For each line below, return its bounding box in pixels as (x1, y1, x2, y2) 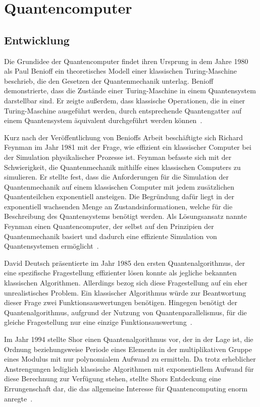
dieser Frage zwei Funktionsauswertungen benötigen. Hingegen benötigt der (4, 297, 238, 308)
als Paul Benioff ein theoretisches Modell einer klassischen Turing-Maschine (4, 66, 237, 76)
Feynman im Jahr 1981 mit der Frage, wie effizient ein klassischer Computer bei (4, 142, 251, 152)
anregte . (4, 393, 33, 403)
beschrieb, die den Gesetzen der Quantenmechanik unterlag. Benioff (4, 75, 214, 86)
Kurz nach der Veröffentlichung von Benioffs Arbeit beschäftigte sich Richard (4, 132, 243, 142)
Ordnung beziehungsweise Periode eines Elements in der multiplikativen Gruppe (4, 343, 252, 354)
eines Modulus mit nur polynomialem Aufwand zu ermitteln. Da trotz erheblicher (4, 354, 256, 364)
